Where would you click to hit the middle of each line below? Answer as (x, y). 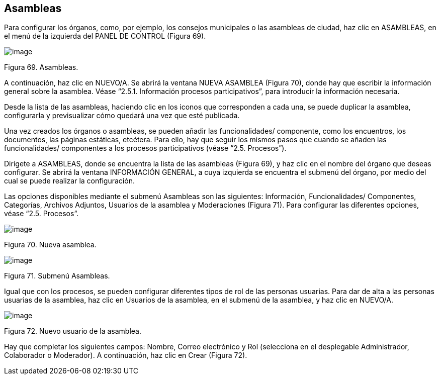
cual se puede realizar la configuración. (69, 181)
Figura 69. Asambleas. (41, 67)
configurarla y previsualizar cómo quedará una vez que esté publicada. (122, 116)
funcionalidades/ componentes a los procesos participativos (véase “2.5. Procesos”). (145, 148)
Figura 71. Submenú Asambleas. (57, 276)
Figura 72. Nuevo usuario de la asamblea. (73, 331)
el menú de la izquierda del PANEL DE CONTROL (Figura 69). (105, 36)
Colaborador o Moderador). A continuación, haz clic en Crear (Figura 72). (126, 355)
